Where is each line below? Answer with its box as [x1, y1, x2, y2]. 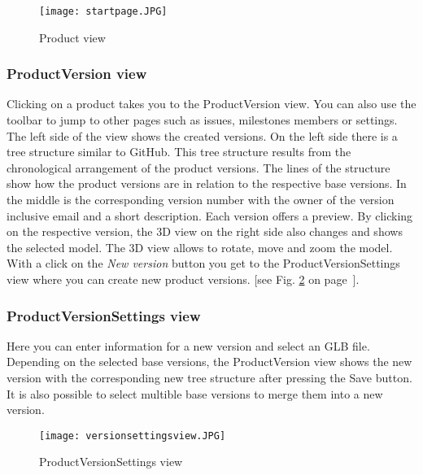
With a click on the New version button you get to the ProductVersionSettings [7, 255, 400, 272]
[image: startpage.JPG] [39, 6, 168, 17]
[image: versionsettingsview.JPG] [39, 429, 226, 442]
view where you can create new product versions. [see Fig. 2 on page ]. [7, 271, 360, 287]
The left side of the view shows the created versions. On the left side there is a [7, 127, 398, 144]
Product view [39, 28, 106, 46]
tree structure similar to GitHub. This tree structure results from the [7, 143, 351, 160]
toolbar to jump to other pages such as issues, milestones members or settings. [7, 111, 398, 129]
